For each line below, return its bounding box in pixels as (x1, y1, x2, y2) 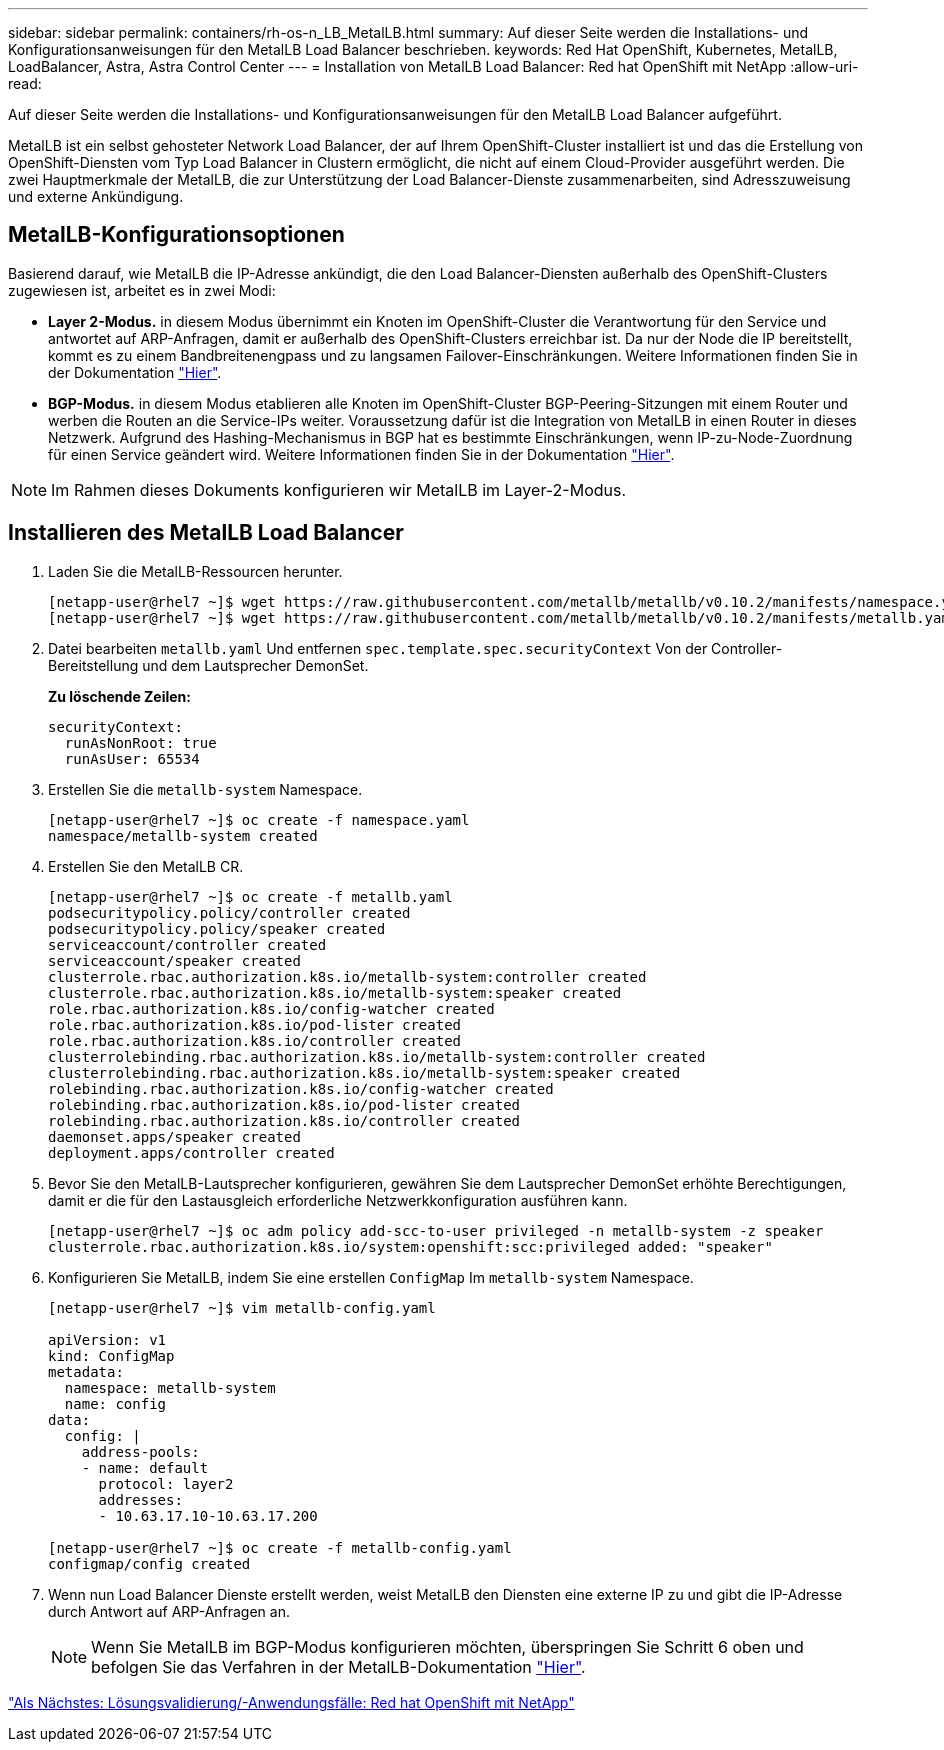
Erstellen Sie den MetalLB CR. (48, 857, 244, 875)
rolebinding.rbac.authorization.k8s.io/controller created (48, 1112, 521, 1129)
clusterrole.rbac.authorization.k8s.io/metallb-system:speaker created (48, 984, 622, 1001)
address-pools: (81, 1443, 200, 1460)
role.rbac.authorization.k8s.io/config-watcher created (48, 1000, 495, 1017)
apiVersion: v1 (48, 1331, 167, 1348)
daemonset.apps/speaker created (48, 1128, 301, 1145)
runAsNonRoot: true (64, 734, 217, 751)
